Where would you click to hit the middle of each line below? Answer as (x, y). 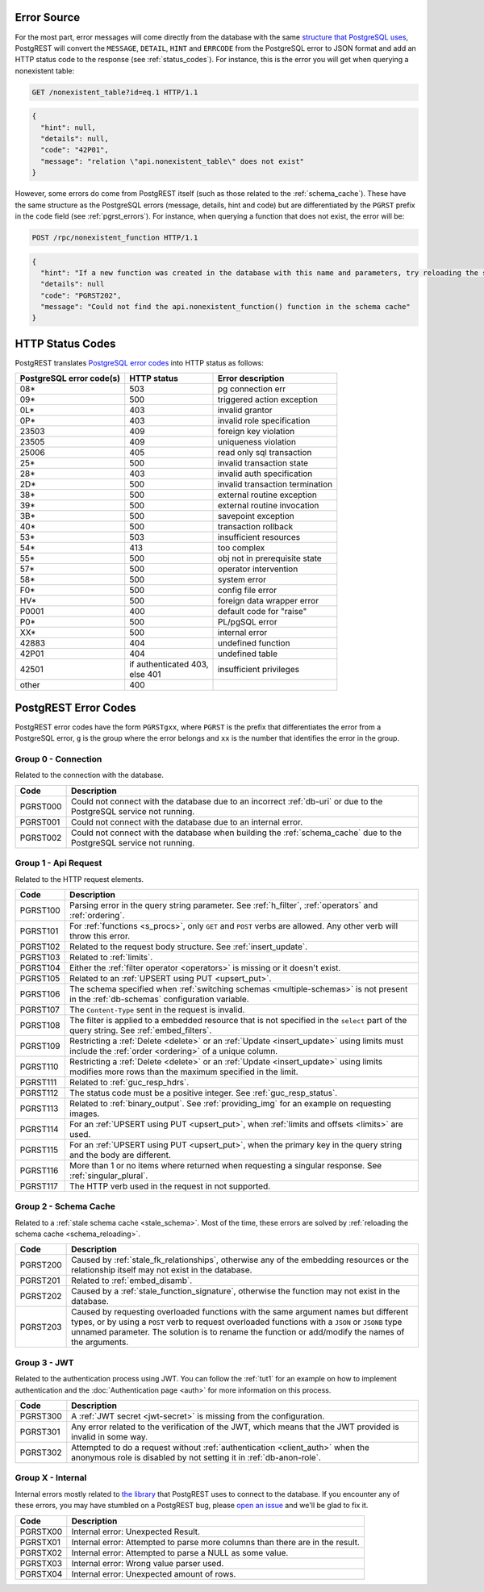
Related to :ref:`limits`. (111, 957)
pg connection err (252, 389)
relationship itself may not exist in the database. (162, 1270)
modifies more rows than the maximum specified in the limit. (184, 1072)
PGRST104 (40, 967)
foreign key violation (257, 432)
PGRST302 (41, 1452)
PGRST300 (41, 1416)
